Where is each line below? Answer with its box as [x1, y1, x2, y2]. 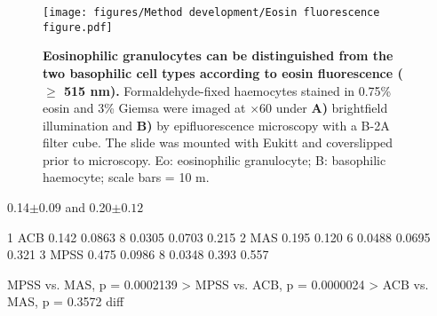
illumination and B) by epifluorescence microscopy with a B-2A [43, 115, 390, 134]
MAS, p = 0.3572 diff [7, 292, 124, 311]
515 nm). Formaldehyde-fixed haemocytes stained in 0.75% [64, 81, 392, 99]
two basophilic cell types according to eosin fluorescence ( [43, 63, 403, 82]
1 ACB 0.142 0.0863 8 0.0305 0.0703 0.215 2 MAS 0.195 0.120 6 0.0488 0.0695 [7, 227, 431, 246]
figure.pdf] [43, 20, 113, 34]
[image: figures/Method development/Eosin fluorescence [43, 6, 380, 19]
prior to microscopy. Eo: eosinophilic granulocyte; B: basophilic [43, 150, 386, 169]
